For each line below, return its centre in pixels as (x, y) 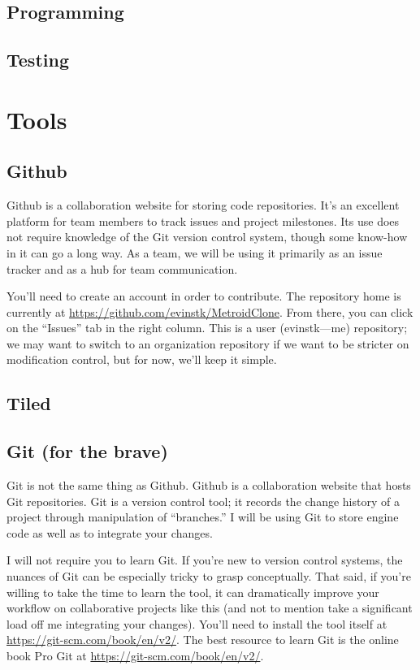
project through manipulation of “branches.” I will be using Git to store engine (203, 517)
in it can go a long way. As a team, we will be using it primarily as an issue (195, 252)
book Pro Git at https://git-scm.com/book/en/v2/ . (135, 655)
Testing (38, 60)
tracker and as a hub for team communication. (122, 268)
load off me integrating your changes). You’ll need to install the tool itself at (197, 623)
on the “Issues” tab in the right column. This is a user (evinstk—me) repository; (207, 328)
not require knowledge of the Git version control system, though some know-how (207, 237)
